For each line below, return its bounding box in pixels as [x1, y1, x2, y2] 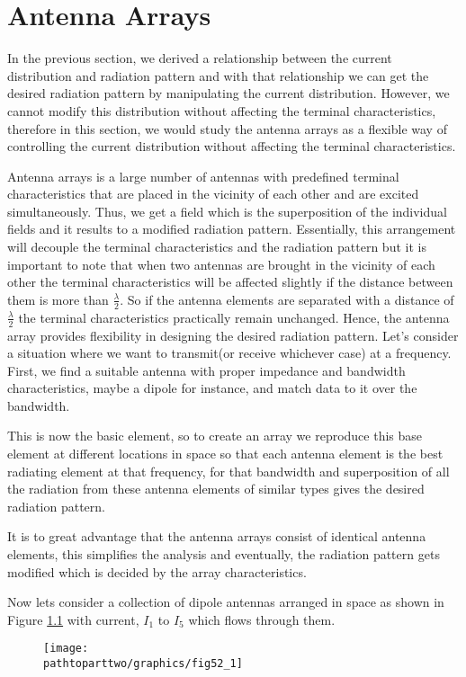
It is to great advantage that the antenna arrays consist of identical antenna [7, 527, 426, 546]
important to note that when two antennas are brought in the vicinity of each [7, 254, 435, 273]
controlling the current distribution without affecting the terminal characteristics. [7, 137, 456, 156]
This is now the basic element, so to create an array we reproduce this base [7, 426, 423, 445]
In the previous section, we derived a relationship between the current [7, 49, 392, 67]
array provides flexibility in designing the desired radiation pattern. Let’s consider [7, 325, 459, 344]
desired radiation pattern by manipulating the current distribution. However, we [7, 84, 450, 102]
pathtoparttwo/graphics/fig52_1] [43, 657, 243, 671]
